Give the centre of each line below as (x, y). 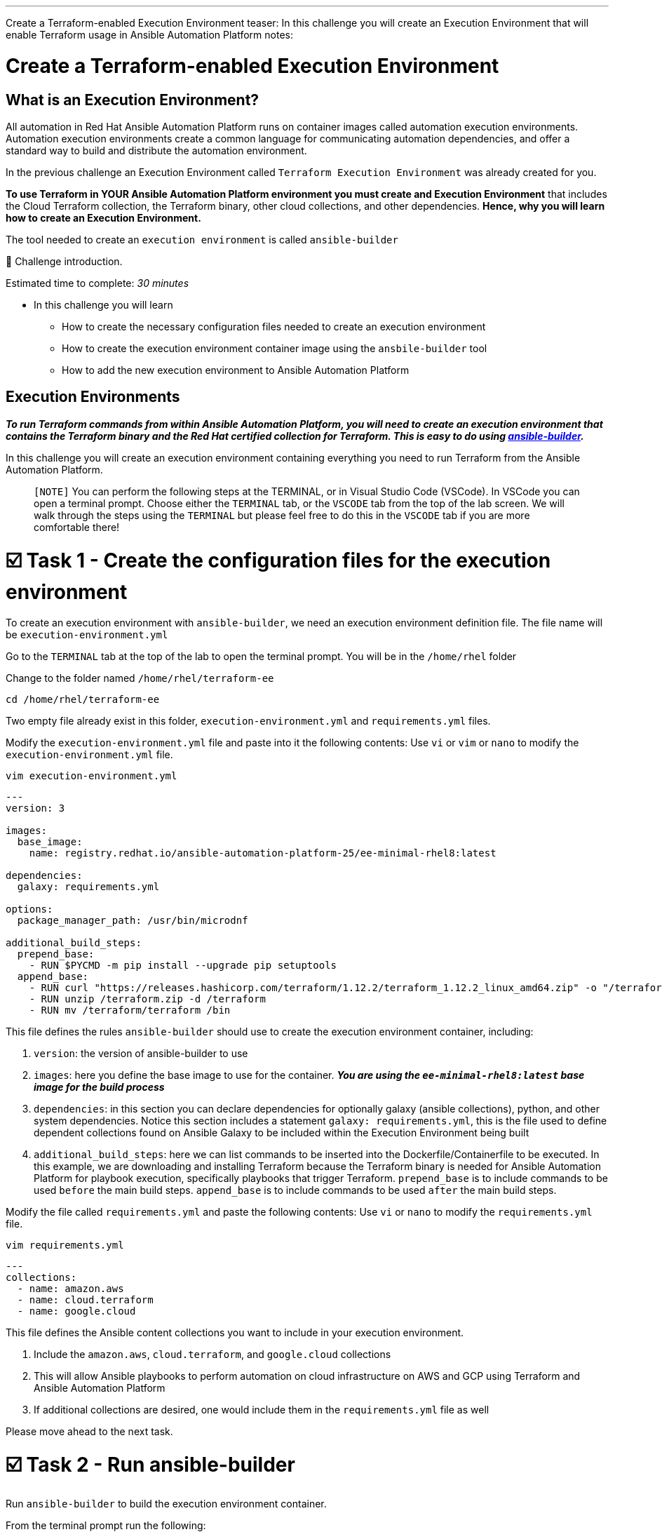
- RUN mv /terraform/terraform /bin (130, 1010)
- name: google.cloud (76, 1311)
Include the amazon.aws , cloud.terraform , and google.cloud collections (212, 1355)
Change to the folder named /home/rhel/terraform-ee (140, 678)
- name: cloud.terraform (85, 1300)
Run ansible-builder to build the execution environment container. (166, 1503)
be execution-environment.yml (87, 635)
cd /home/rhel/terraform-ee (83, 700)
